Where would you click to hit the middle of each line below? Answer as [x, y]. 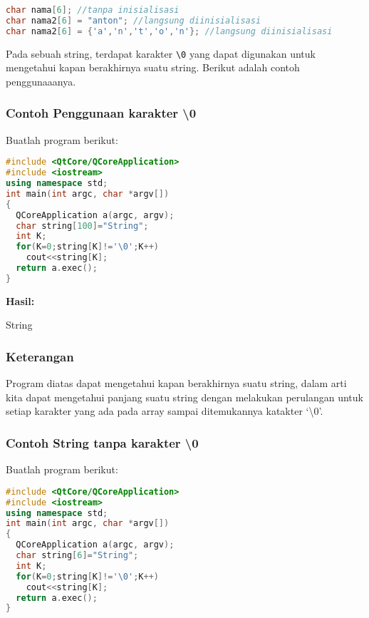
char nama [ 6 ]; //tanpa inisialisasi [93, 10]
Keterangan [40, 356]
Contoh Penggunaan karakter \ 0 [101, 113]
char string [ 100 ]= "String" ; [82, 226]
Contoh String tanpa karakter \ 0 [102, 442]
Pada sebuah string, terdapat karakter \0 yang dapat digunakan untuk [161, 53]
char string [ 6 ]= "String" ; [77, 556]
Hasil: [20, 300]
